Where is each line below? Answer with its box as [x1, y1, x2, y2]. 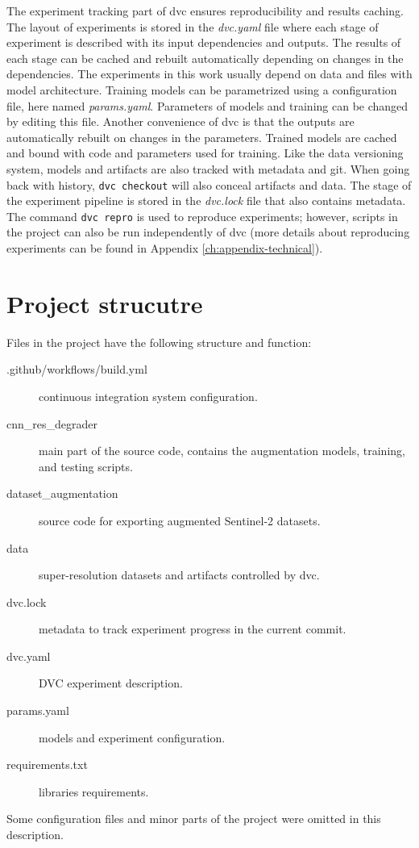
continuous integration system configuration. [39, 387, 258, 404]
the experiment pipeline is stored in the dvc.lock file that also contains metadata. [6, 192, 406, 209]
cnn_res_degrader [6, 415, 97, 432]
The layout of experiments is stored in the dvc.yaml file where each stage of [6, 18, 379, 35]
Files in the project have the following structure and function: [6, 333, 312, 350]
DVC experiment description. [39, 675, 183, 691]
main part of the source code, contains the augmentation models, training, [39, 442, 405, 459]
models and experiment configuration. [39, 729, 226, 746]
